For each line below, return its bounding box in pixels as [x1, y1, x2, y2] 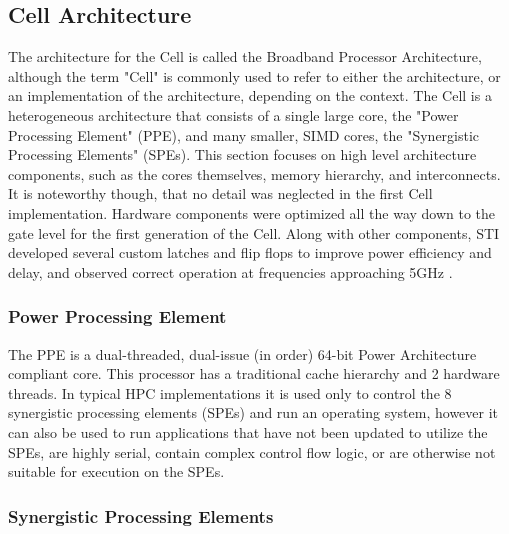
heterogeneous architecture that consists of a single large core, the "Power [8, 104, 459, 125]
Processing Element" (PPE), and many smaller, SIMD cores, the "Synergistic [8, 124, 480, 145]
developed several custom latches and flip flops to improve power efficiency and [8, 242, 492, 263]
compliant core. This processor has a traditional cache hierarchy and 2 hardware [8, 363, 500, 384]
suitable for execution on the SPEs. [8, 461, 225, 482]
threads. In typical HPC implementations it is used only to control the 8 [8, 382, 452, 403]
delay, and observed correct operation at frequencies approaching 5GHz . [8, 261, 453, 282]
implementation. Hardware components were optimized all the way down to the [8, 202, 496, 223]
